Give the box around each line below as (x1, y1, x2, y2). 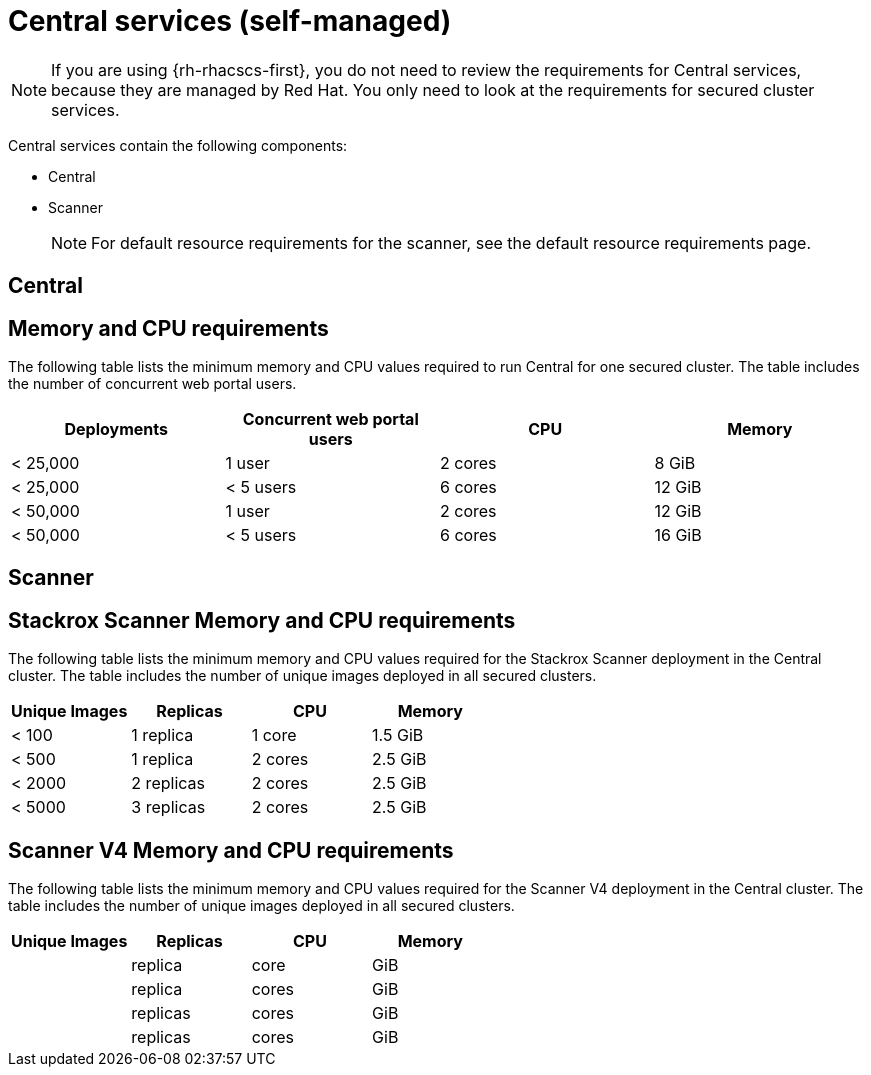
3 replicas (131, 797, 206, 818)
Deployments (64, 419, 168, 440)
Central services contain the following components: (8, 136, 348, 154)
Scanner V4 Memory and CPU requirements (8, 837, 454, 863)
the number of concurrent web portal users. (8, 375, 297, 393)
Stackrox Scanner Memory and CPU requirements (8, 607, 516, 633)
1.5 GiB (372, 725, 424, 746)
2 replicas (131, 773, 205, 794)
